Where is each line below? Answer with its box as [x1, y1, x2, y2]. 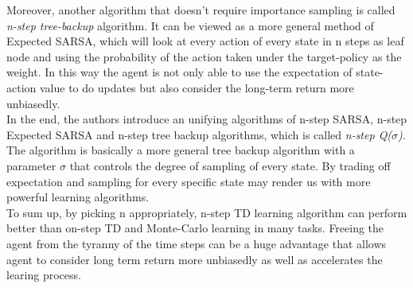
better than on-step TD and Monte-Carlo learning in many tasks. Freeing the [6, 220, 384, 236]
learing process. [6, 267, 81, 283]
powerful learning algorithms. [6, 189, 150, 205]
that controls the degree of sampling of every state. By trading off [69, 157, 391, 173]
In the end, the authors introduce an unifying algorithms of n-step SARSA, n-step [6, 111, 407, 127]
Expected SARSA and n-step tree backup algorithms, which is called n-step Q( [6, 126, 392, 142]
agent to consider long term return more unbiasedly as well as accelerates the [6, 251, 383, 267]
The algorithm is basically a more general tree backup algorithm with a [6, 142, 355, 158]
